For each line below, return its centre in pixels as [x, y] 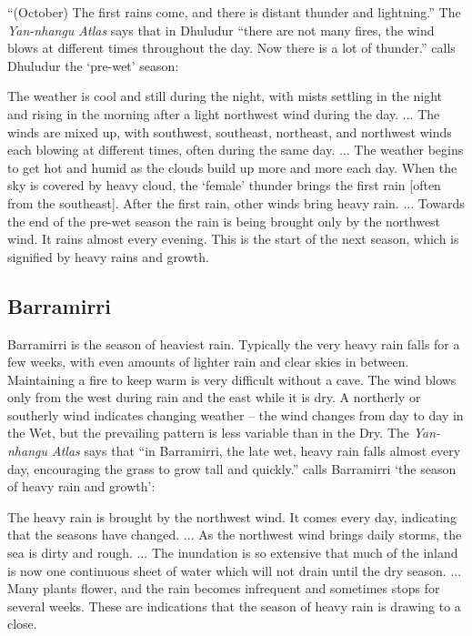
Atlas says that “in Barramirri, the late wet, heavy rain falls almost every [256, 451]
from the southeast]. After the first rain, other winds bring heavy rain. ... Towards [236, 202]
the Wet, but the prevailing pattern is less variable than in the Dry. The [208, 433]
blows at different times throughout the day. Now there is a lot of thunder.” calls [231, 48]
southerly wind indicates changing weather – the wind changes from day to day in [236, 414]
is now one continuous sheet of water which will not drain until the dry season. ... [235, 570]
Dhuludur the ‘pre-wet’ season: [93, 65]
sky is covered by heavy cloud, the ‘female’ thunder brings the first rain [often [224, 185]
